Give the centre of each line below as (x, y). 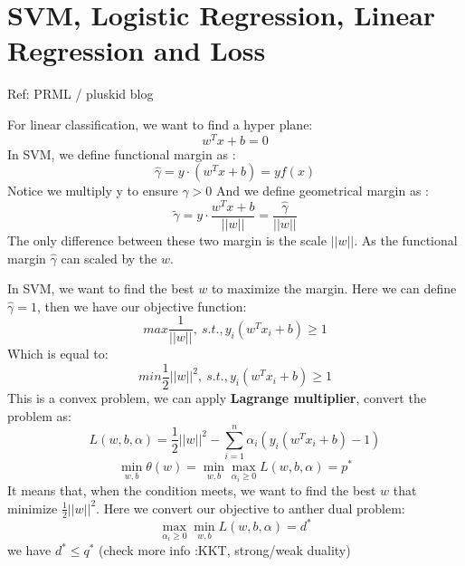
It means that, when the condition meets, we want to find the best (192, 490)
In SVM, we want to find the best (101, 288)
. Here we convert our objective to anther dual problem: (251, 508)
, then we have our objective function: (142, 306)
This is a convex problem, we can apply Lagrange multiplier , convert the (217, 398)
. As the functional (406, 240)
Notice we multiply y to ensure (93, 191)
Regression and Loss (137, 50)
